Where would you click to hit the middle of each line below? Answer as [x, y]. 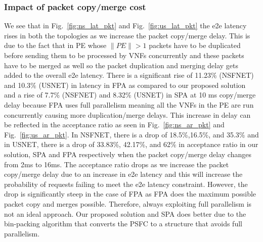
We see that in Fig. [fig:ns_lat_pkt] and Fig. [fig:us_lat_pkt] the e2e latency [125, 26]
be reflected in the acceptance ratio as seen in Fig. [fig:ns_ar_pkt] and [114, 125]
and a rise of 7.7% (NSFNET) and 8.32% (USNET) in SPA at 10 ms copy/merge [130, 95]
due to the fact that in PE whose [55, 45]
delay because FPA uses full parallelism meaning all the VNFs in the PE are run [129, 104]
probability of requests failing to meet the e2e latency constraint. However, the [126, 184]
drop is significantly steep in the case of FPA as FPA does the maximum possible [130, 194]
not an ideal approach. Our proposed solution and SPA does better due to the [125, 213]
